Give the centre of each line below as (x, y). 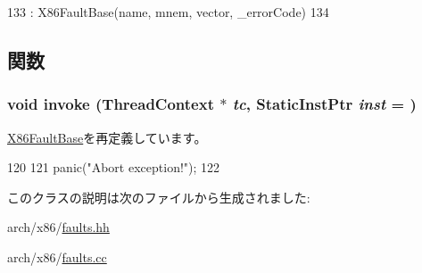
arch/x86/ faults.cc (57, 256)
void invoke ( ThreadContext (111, 104)
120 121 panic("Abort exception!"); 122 (114, 167)
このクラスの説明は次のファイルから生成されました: (159, 197)
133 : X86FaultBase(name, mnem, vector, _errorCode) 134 (168, 12)
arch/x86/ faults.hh (58, 227)
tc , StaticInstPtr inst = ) (324, 104)
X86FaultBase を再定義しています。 (107, 137)
